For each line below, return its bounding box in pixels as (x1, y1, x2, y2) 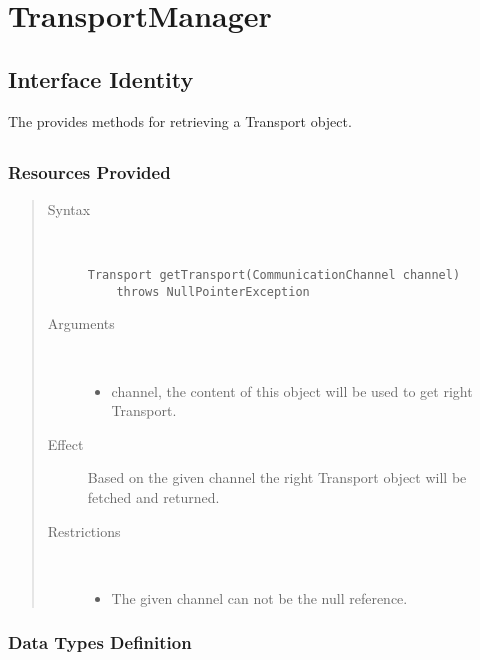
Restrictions (47, 520, 121, 541)
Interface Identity (8, 63, 194, 94)
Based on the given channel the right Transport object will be (87, 467, 467, 488)
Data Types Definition (8, 630, 192, 655)
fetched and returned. (87, 486, 220, 507)
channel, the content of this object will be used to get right (111, 380, 473, 401)
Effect (47, 433, 84, 454)
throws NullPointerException (116, 284, 310, 299)
